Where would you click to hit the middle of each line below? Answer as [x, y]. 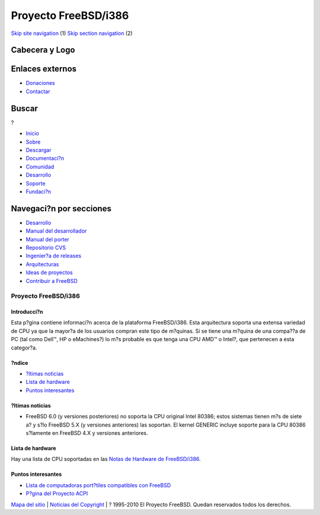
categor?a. [24, 348]
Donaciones [41, 83]
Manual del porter [47, 239]
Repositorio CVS [46, 247]
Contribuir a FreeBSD [52, 281]
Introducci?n [27, 312]
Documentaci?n [45, 158]
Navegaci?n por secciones [61, 209]
